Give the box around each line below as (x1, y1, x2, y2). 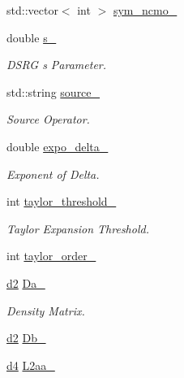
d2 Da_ (6, 274, 45, 291)
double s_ (6, 28, 57, 46)
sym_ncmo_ (113, 2, 178, 18)
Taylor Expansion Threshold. (6, 219, 149, 237)
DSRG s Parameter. (6, 56, 107, 73)
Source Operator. (6, 111, 90, 128)
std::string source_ (6, 83, 101, 100)
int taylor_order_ (6, 247, 96, 264)
